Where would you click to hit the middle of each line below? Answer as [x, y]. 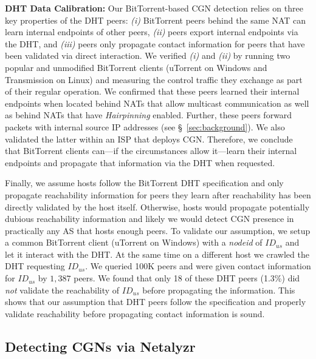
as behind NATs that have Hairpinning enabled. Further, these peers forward [149, 115]
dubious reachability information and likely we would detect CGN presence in [149, 219]
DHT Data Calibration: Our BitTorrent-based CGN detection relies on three [154, 8]
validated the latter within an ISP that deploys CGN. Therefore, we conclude [149, 139]
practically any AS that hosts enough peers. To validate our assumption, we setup [158, 230]
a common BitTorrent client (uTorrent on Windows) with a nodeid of [134, 242]
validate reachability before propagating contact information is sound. [135, 313]
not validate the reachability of [62, 290]
